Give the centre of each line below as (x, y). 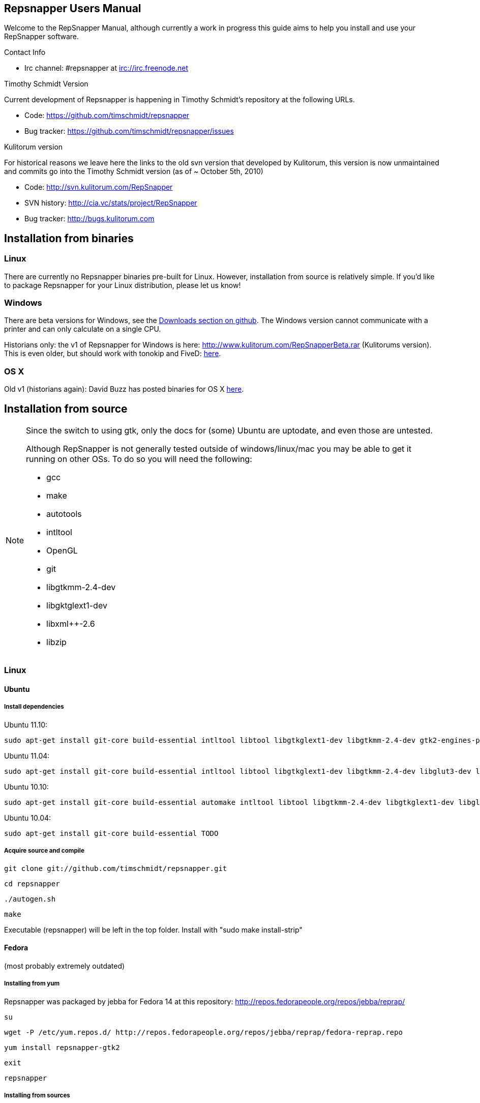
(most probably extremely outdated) (65, 966)
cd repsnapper (32, 883)
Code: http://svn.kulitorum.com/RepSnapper (99, 187)
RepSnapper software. (41, 37)
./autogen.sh (30, 899)
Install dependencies (34, 707)
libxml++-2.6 (71, 623)
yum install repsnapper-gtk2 (62, 1047)
